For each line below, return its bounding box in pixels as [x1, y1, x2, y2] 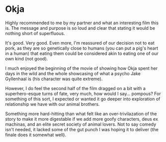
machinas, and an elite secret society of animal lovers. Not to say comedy [5, 121, 157, 127]
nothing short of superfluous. [5, 30, 66, 36]
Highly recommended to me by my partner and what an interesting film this [5, 20, 159, 26]
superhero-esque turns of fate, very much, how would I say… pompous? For [5, 91, 161, 96]
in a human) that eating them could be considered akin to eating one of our [5, 50, 159, 56]
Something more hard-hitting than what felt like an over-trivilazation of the [5, 110, 157, 117]
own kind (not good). [5, 55, 48, 61]
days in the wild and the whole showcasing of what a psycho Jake [5, 70, 141, 76]
